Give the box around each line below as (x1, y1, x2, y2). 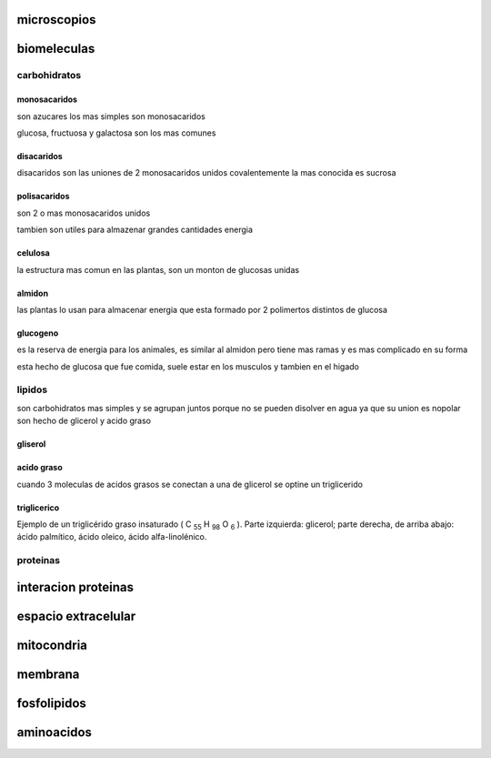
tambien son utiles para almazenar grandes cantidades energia (16, 224, 254, 236)
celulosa (16, 248, 50, 258)
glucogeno (16, 328, 59, 339)
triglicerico (16, 501, 60, 513)
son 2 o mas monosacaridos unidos (16, 207, 151, 218)
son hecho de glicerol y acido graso (16, 415, 152, 427)
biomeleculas (16, 41, 95, 56)
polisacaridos (16, 191, 70, 202)
